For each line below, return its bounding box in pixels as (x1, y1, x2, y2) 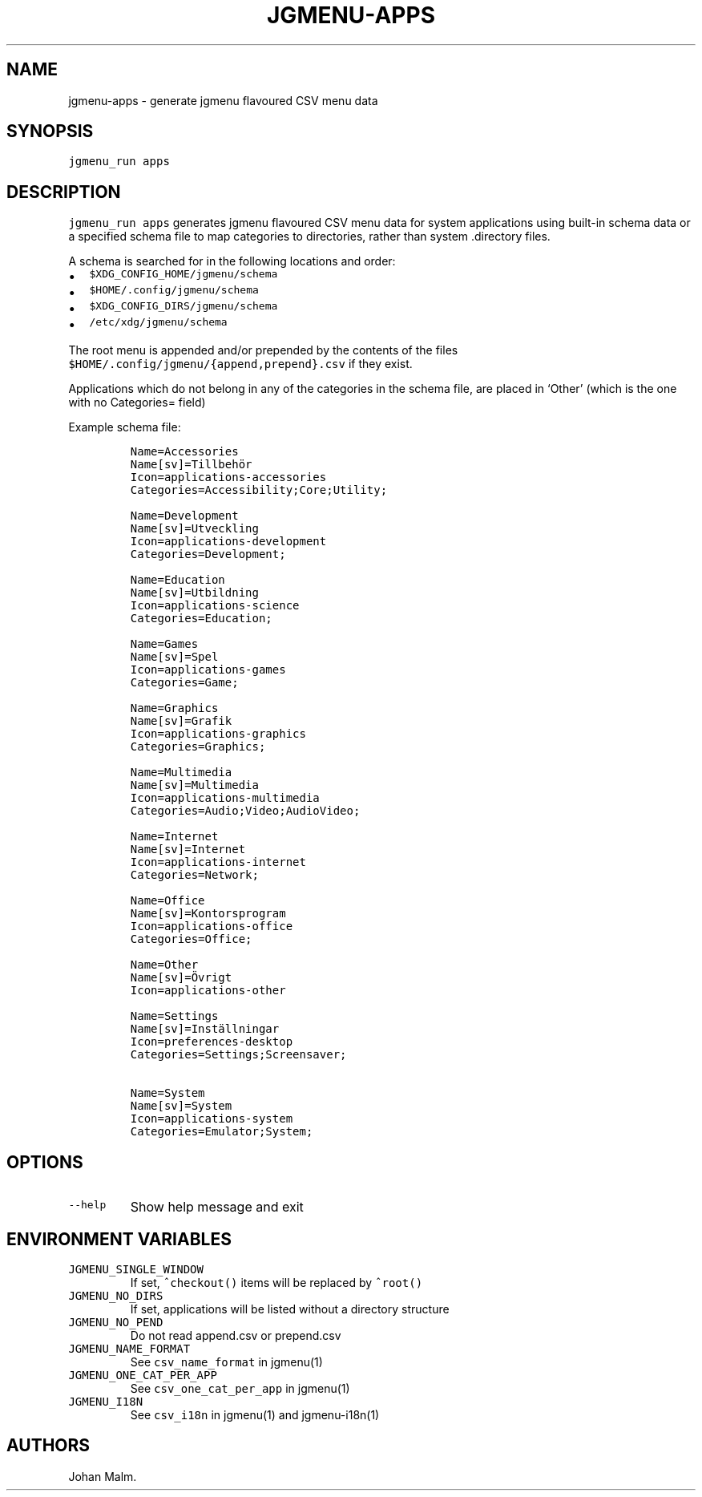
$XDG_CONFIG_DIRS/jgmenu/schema (89, 300, 278, 313)
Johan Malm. (68, 1469, 137, 1483)
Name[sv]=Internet (130, 843, 246, 856)
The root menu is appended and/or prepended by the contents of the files (68, 343, 458, 358)
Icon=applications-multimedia (130, 791, 320, 805)
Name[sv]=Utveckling (130, 522, 259, 536)
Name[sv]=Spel (130, 650, 219, 664)
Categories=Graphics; (130, 740, 266, 754)
